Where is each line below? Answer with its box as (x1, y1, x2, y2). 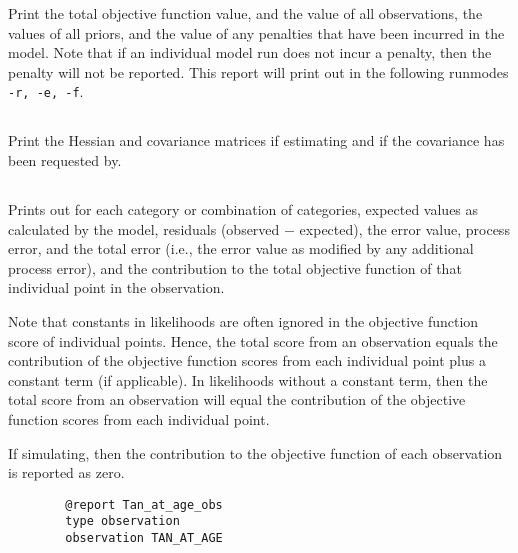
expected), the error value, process (299, 218, 510, 239)
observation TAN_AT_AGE (65, 531, 223, 546)
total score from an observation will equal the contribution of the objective (8, 389, 466, 410)
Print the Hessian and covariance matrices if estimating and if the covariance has (8, 130, 505, 151)
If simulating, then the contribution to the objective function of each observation (8, 442, 503, 463)
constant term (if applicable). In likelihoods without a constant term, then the (8, 369, 488, 390)
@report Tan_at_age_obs (65, 497, 223, 512)
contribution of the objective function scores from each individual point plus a (8, 350, 486, 371)
